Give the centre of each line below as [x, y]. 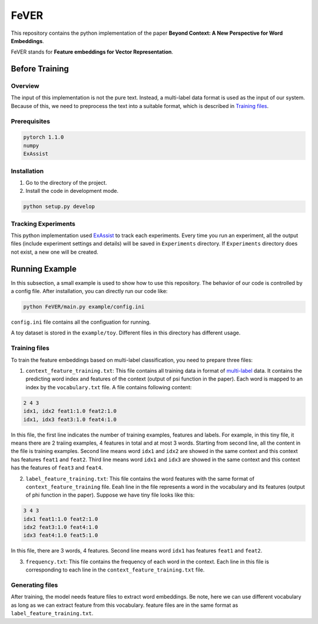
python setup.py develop [59, 207]
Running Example [44, 269]
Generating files [34, 585]
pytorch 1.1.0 [44, 137]
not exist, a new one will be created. [54, 252]
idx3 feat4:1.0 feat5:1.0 [61, 536]
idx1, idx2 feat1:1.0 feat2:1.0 [70, 411]
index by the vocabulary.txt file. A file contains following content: [109, 387]
